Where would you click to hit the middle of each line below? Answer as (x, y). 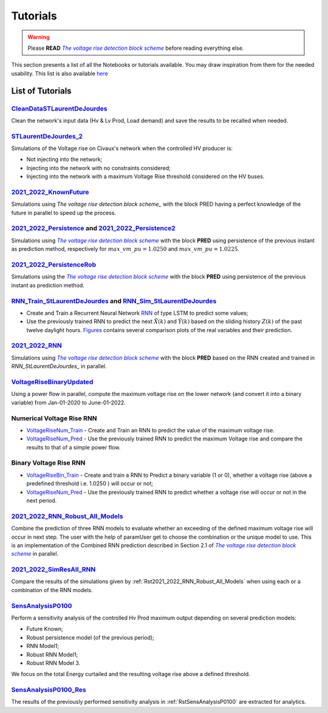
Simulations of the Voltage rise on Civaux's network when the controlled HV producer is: (122, 148)
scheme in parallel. (35, 554)
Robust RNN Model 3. (53, 663)
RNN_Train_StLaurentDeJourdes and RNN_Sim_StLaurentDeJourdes (114, 301)
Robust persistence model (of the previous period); (90, 637)
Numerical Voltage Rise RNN (54, 418)
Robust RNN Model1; (52, 654)
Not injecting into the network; (64, 159)
